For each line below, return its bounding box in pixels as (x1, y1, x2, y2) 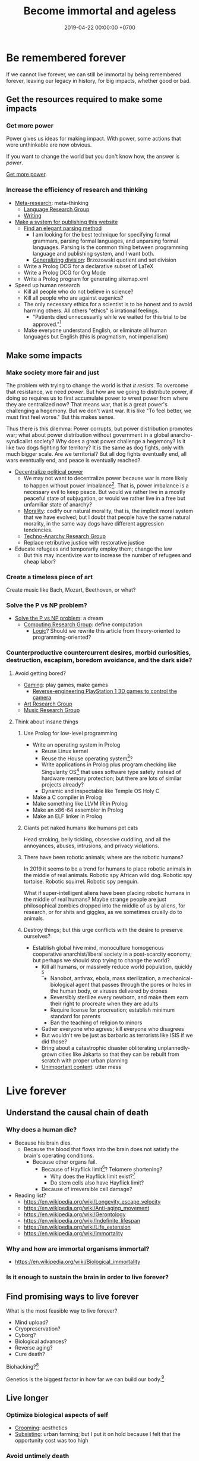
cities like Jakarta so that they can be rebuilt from (58, 1050, 179, 1058)
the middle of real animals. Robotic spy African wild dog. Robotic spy (23, 871, 192, 878)
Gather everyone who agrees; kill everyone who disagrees (41, 1025, 184, 1032)
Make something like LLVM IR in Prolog (32, 800, 128, 807)
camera (32, 694, 52, 701)
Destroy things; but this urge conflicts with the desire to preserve (23, 926, 183, 933)
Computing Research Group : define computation (23, 621, 143, 628)
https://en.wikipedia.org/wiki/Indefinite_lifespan (23, 1217, 141, 1224)
